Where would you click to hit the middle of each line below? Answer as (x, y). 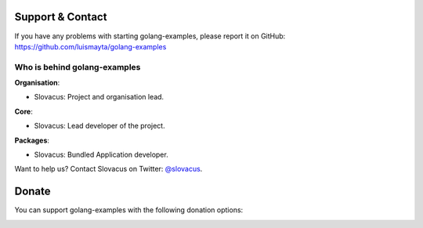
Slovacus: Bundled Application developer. (101, 154)
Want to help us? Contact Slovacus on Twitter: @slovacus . (108, 169)
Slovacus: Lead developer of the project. (99, 126)
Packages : (32, 140)
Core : (23, 111)
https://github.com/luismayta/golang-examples (90, 46)
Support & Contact (61, 17)
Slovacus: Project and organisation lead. (99, 97)
